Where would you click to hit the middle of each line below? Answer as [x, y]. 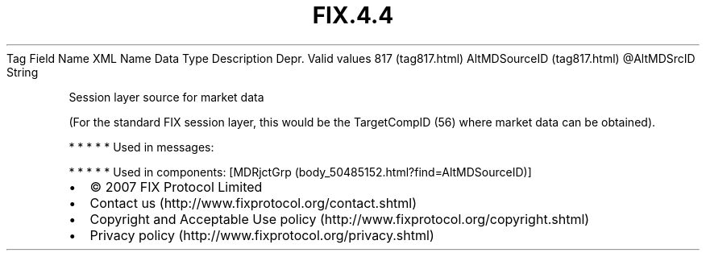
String [23, 72]
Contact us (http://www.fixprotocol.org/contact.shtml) [253, 203]
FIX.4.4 [353, 15]
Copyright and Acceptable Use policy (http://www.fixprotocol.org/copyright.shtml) [340, 219]
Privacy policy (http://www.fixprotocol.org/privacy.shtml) [262, 235]
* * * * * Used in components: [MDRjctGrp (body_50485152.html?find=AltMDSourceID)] [300, 172]
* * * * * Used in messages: [141, 147]
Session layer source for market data [166, 97]
